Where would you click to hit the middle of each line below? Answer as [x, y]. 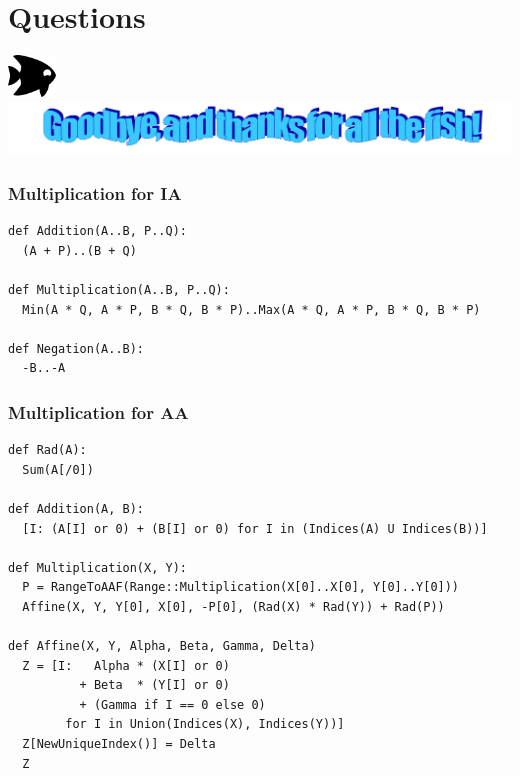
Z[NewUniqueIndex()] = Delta [119, 744]
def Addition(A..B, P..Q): [97, 231]
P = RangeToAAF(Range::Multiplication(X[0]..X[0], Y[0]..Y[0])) [241, 587]
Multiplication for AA [98, 411]
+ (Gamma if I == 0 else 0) [172, 704]
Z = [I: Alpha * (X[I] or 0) [126, 665]
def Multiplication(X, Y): [97, 567]
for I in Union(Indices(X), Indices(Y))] [205, 724]
